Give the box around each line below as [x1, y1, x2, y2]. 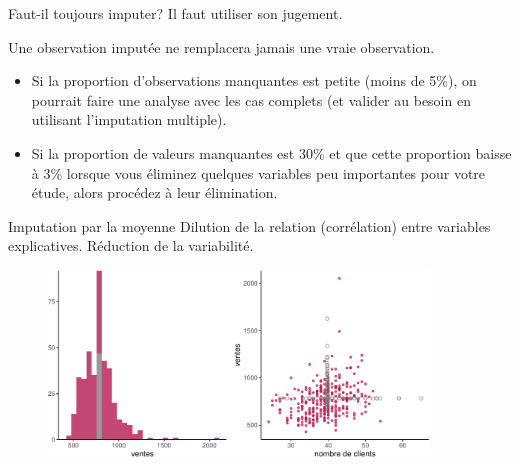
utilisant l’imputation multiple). [31, 109, 227, 130]
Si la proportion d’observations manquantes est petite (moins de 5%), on [31, 70, 477, 91]
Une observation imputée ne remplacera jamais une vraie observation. [8, 36, 435, 57]
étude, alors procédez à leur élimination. [31, 182, 278, 203]
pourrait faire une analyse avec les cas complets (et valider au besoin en [31, 89, 471, 110]
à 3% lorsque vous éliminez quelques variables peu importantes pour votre [31, 162, 486, 183]
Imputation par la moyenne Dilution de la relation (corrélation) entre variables [8, 215, 491, 236]
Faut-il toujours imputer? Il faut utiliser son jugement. [8, 3, 343, 23]
